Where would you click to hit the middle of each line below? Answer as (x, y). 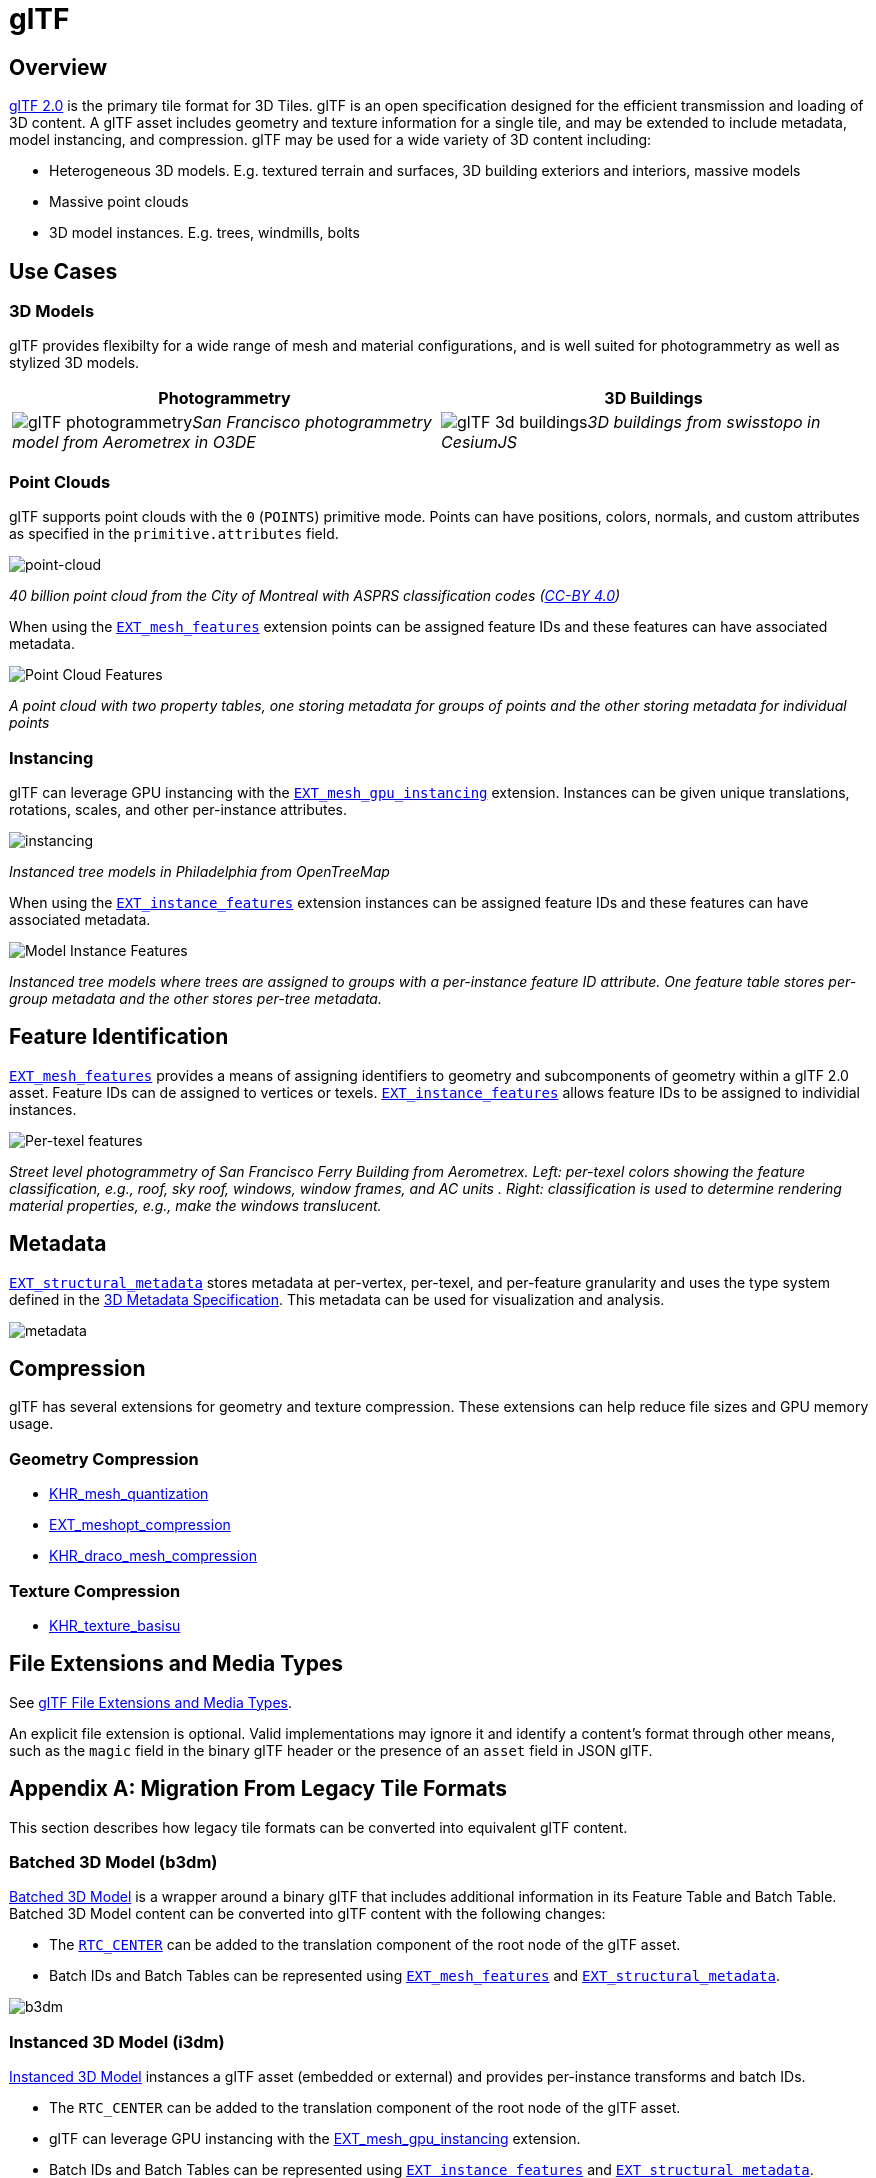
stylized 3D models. (74, 363)
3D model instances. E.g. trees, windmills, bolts (204, 233)
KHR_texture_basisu (115, 1625)
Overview (58, 67)
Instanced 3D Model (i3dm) (117, 2041)
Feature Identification (119, 1037)
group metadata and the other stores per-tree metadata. (195, 998)
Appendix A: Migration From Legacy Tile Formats (258, 1789)
